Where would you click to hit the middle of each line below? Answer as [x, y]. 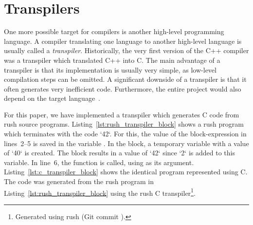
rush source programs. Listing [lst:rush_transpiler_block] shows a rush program [124, 124]
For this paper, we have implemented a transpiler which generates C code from [122, 114]
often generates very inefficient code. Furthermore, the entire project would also [123, 88]
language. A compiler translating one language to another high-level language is [123, 41]
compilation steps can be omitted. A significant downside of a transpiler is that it [125, 79]
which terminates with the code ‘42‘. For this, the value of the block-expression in [125, 134]
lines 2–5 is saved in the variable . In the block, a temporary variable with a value [126, 143]
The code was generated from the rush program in [79, 181]
